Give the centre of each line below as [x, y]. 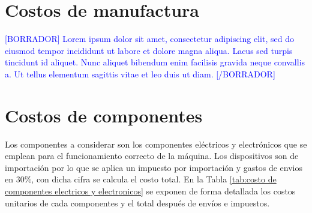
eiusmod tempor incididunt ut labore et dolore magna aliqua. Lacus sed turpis [149, 50]
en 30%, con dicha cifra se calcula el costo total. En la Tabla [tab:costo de [141, 179]
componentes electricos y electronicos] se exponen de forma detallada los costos [150, 191]
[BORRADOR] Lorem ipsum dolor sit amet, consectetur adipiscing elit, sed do [149, 39]
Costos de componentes [104, 115]
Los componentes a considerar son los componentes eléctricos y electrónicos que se [156, 144]
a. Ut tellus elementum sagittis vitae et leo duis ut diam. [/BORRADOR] [140, 73]
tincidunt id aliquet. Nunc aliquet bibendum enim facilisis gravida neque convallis [155, 62]
